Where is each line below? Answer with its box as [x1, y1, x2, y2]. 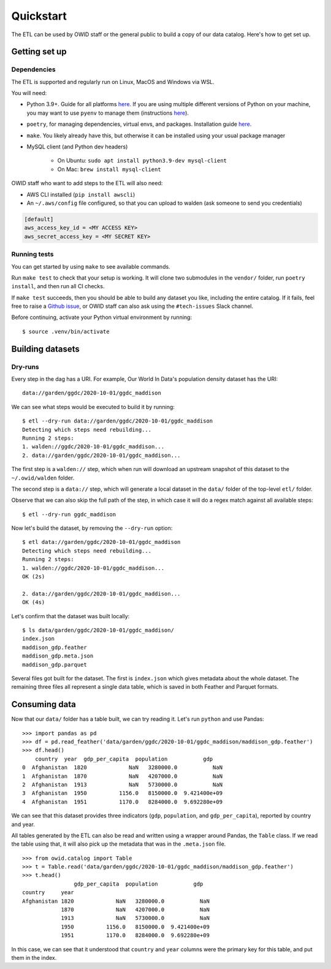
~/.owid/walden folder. [11, 474, 75, 481]
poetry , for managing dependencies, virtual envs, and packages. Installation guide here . [26, 120, 252, 128]
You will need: [11, 90, 47, 97]
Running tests [11, 250, 54, 259]
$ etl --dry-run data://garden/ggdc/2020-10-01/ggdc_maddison [22, 418, 213, 424]
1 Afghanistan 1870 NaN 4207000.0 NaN [22, 773, 223, 779]
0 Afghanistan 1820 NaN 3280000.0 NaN [22, 764, 223, 771]
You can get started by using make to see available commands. [11, 262, 171, 270]
